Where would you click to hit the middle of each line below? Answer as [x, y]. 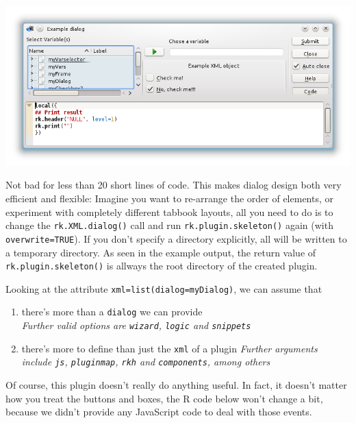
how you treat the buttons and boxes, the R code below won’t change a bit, [164, 398]
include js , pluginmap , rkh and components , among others [146, 362]
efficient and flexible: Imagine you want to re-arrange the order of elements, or [169, 198]
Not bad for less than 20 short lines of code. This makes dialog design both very [174, 185]
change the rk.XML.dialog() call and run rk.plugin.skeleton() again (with [169, 225]
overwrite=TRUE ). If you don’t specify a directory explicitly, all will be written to [176, 238]
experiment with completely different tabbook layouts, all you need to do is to [169, 211]
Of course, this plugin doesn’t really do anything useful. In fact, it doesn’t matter [176, 385]
